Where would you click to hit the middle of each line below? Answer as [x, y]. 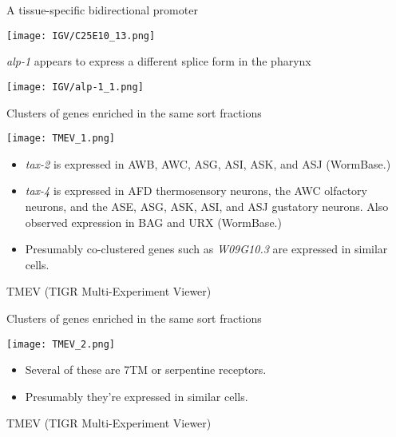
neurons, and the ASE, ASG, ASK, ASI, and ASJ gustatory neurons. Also [207, 206]
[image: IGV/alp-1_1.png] [75, 87]
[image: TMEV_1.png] [61, 139]
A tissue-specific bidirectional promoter [102, 10]
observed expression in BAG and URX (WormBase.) [153, 222]
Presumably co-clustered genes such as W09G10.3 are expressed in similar [206, 249]
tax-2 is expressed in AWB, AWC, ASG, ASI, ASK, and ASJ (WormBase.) [208, 163]
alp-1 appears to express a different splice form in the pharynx [159, 61]
